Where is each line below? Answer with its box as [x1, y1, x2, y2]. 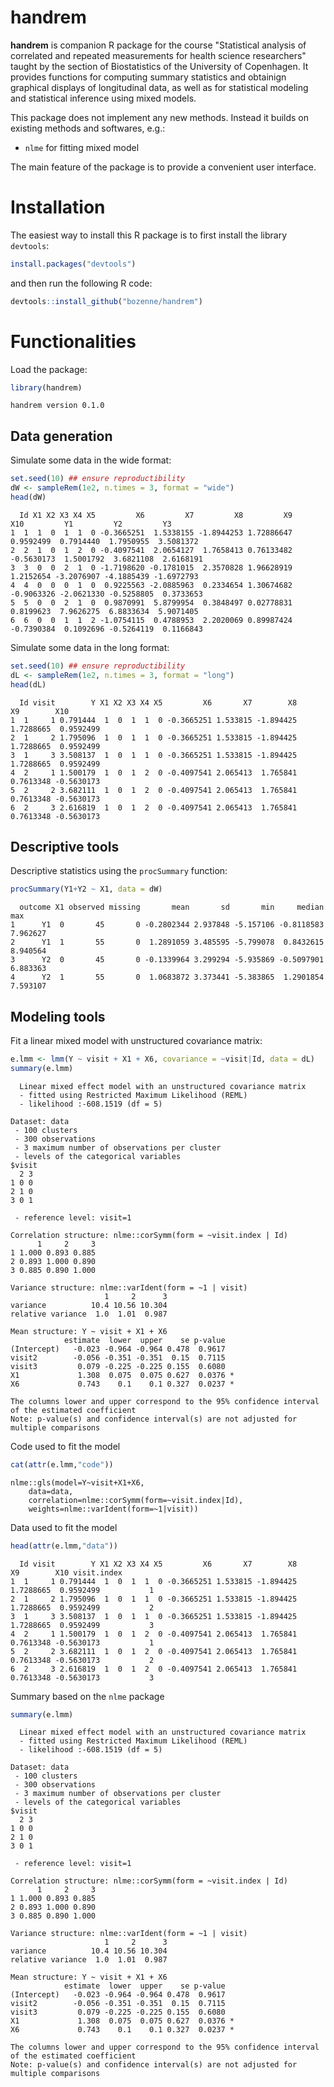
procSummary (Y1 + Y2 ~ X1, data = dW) [10, 884, 163, 895]
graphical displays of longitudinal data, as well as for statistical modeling [10, 81, 309, 93]
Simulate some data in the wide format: [10, 454, 172, 466]
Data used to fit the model [10, 1521, 118, 1533]
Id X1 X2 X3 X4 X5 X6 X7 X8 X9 [19, 510, 293, 520]
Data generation [10, 427, 113, 445]
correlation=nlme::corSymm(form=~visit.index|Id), [28, 1495, 244, 1505]
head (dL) [10, 679, 47, 690]
